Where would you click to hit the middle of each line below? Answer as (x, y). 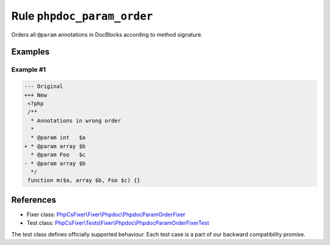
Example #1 (28, 70)
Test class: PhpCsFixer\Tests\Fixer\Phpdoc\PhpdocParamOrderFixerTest (118, 223)
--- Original (44, 86)
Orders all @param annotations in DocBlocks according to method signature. (107, 34)
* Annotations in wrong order (76, 120)
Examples (31, 52)
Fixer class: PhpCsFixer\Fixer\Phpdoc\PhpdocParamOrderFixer (106, 214)
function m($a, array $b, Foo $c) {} (84, 181)
